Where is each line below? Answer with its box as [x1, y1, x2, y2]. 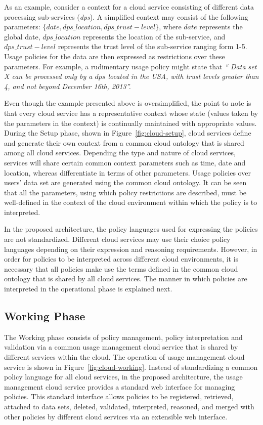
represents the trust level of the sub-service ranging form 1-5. [58, 41, 247, 52]
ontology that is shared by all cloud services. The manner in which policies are [4, 273, 247, 284]
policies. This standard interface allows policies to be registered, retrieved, [4, 391, 234, 402]
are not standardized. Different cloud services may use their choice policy [4, 234, 231, 244]
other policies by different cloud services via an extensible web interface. [4, 411, 228, 421]
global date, [4, 31, 40, 41]
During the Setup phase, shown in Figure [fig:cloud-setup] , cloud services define [4, 127, 251, 138]
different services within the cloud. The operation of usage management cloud [4, 352, 245, 362]
